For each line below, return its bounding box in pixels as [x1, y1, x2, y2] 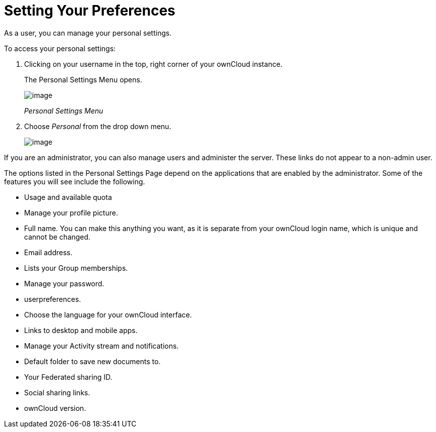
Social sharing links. [24, 388, 90, 397]
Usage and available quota [24, 192, 112, 201]
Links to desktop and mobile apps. [24, 326, 138, 335]
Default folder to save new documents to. [24, 357, 161, 366]
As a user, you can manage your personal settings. [4, 28, 172, 37]
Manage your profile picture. [24, 208, 118, 217]
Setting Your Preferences [4, 2, 176, 19]
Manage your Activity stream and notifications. [24, 341, 179, 350]
